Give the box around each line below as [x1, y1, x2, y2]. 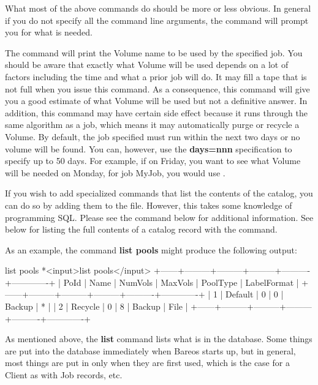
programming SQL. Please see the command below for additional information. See [5, 211, 314, 223]
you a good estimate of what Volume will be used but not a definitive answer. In [5, 94, 308, 107]
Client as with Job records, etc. [5, 368, 123, 381]
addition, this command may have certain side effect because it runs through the [5, 106, 308, 119]
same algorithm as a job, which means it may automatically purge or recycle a [5, 118, 300, 131]
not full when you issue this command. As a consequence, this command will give [5, 82, 310, 95]
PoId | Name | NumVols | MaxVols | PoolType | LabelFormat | [63, 275, 299, 288]
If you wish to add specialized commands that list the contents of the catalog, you [5, 187, 313, 200]
